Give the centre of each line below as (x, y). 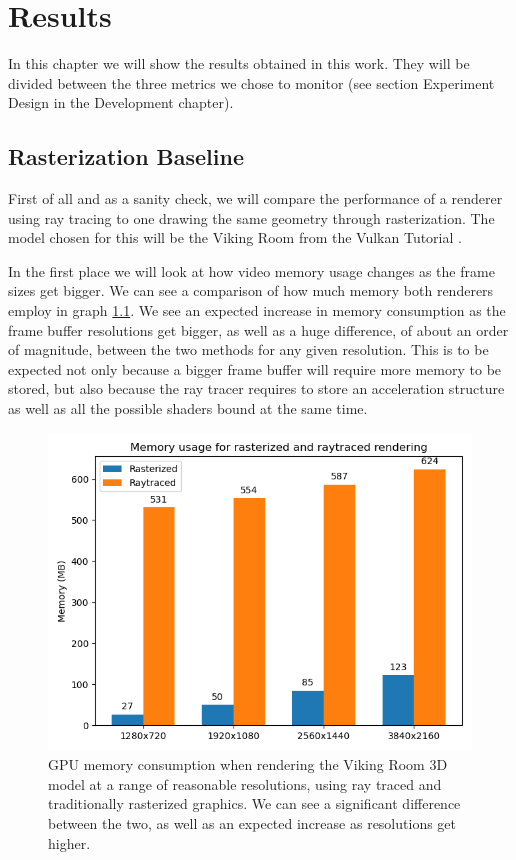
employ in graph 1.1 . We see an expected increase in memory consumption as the (257, 310)
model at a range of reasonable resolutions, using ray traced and (245, 783)
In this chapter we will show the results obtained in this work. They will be (239, 63)
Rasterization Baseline (126, 156)
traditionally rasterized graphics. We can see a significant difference (254, 803)
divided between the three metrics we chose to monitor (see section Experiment (251, 82)
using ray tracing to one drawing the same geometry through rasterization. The (251, 217)
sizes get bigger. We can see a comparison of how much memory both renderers (251, 290)
